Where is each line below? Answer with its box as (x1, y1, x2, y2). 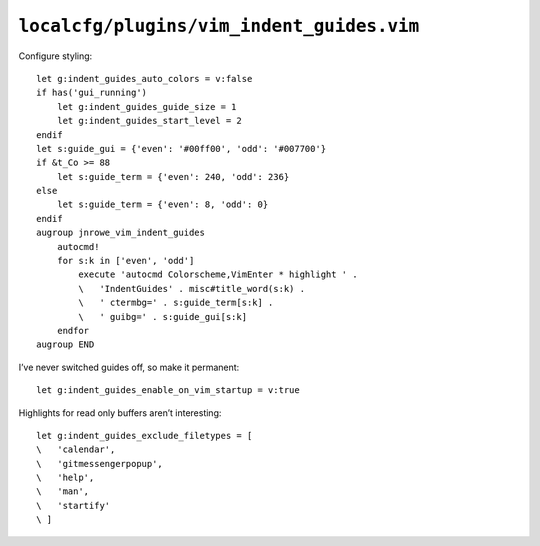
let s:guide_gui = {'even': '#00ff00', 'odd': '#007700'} (36, 143, 327, 154)
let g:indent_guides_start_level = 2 (56, 115, 242, 127)
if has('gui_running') (36, 87, 148, 99)
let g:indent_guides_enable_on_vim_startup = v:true (36, 385, 300, 396)
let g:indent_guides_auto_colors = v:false (36, 73, 253, 84)
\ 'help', (36, 472, 95, 484)
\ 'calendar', (36, 444, 116, 455)
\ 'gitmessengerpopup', (36, 458, 164, 469)
